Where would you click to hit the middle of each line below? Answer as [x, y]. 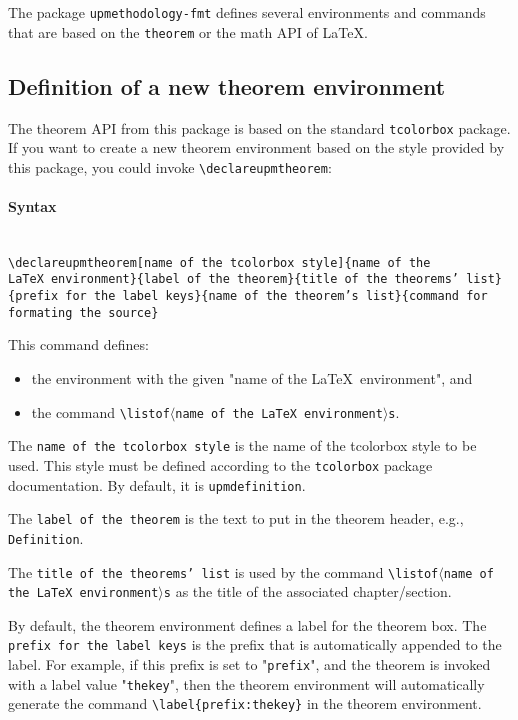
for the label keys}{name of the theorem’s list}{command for [276, 296]
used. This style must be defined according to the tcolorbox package [220, 464]
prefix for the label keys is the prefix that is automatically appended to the [255, 644]
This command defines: [78, 344]
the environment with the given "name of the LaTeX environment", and [252, 378]
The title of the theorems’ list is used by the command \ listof [223, 571]
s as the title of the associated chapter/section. [307, 591]
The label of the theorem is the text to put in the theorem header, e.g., [236, 518]
